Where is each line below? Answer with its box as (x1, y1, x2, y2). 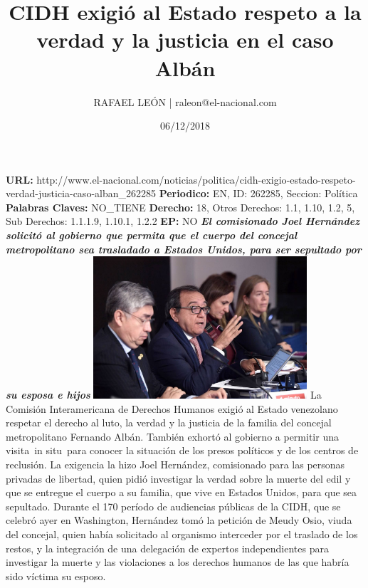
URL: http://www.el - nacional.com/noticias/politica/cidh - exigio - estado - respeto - (6, 172, 356, 187)
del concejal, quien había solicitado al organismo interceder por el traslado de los (6, 526, 358, 541)
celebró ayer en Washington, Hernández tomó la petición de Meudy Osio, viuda (6, 513, 352, 527)
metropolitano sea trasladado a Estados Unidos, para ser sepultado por (6, 241, 362, 256)
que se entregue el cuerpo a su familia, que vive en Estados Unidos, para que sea (6, 485, 357, 500)
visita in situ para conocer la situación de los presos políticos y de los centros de (6, 443, 359, 458)
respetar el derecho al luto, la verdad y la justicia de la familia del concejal (6, 415, 332, 430)
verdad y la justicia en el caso (36, 25, 334, 54)
